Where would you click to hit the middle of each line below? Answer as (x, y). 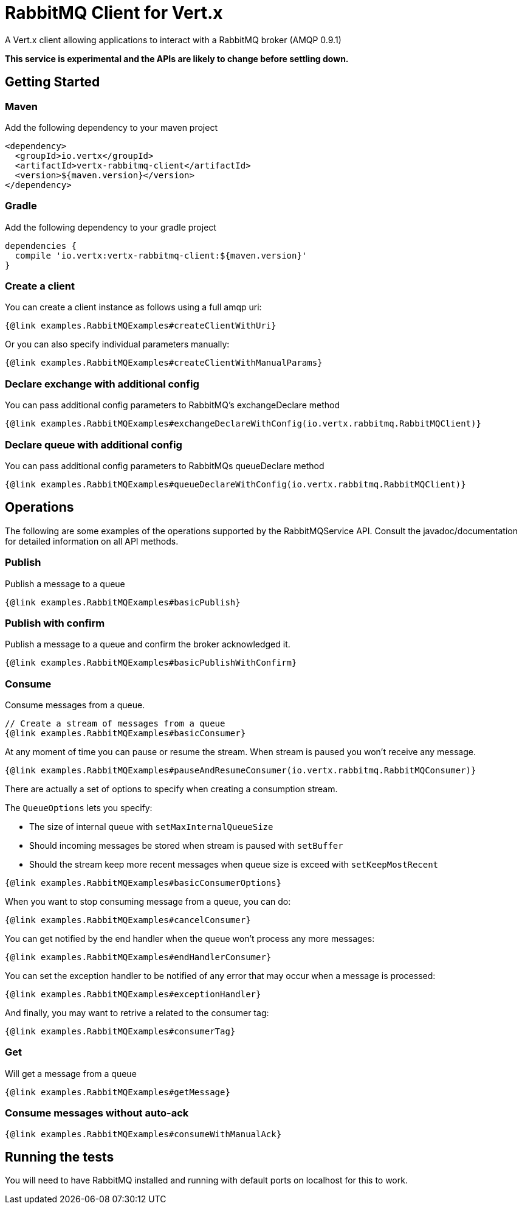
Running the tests (60, 1157)
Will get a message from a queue (71, 1073)
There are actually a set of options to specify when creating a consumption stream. (171, 789)
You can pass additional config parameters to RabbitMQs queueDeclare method (165, 465)
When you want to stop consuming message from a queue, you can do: (148, 902)
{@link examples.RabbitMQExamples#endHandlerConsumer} (138, 957)
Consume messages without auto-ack (97, 1113)
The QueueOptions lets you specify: (79, 808)
